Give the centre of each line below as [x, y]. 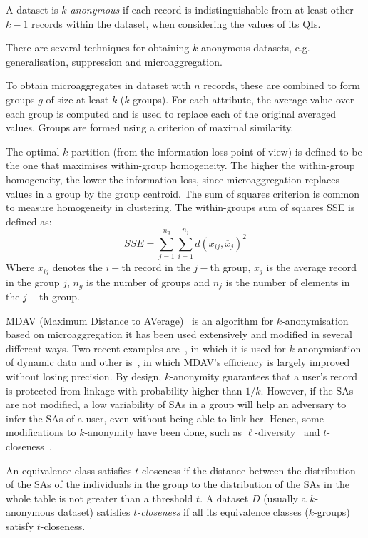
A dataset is [32, 9]
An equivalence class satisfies [69, 470]
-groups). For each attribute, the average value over [242, 99]
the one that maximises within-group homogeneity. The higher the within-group [180, 165]
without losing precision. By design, [84, 376]
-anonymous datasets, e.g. [254, 47]
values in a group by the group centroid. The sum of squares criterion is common [183, 193]
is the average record [312, 267]
